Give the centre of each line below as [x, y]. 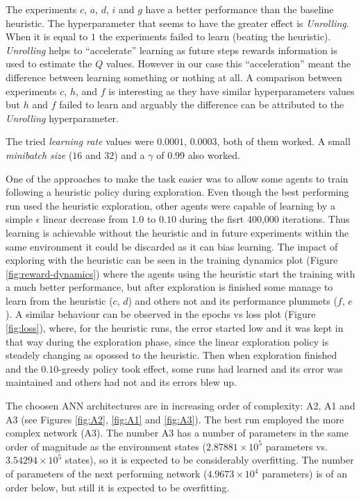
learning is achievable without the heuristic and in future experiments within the [177, 232]
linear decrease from [85, 219]
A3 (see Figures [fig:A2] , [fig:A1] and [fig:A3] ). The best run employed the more [175, 419]
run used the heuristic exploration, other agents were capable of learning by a [170, 205]
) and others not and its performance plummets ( [233, 300]
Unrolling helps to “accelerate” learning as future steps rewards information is [171, 50]
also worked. [214, 154]
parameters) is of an [304, 473]
